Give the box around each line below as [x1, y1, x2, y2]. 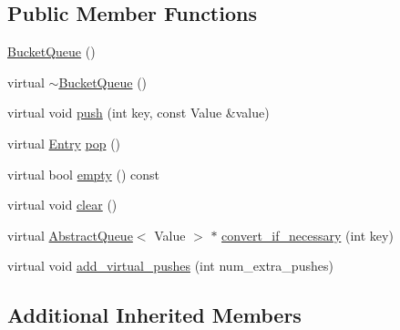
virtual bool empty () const [7, 164, 159, 183]
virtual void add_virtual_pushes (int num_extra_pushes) [7, 256, 333, 275]
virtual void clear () [7, 195, 118, 214]
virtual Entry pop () [7, 133, 121, 152]
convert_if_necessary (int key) [221, 225, 394, 244]
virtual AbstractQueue [7, 225, 133, 244]
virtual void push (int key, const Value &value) [7, 103, 270, 122]
